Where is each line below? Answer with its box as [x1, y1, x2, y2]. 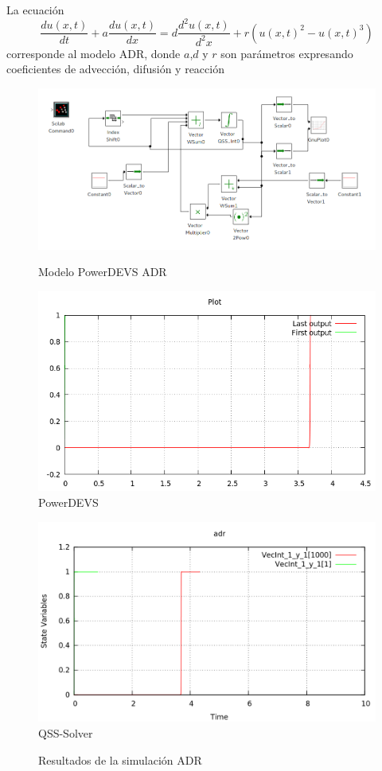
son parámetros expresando [220, 45, 353, 61]
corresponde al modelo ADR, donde [6, 45, 181, 61]
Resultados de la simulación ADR [38, 751, 202, 768]
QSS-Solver [38, 724, 93, 741]
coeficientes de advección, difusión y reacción [6, 60, 224, 77]
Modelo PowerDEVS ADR [38, 263, 167, 280]
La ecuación [6, 2, 64, 18]
